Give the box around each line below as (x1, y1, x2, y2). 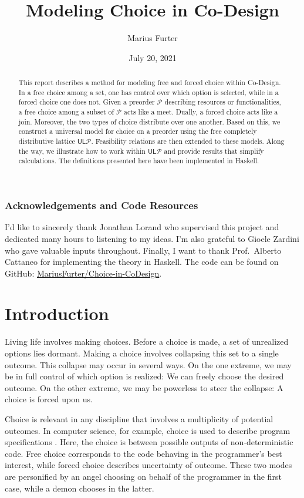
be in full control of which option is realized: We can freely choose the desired (5, 370, 284, 382)
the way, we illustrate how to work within (18, 146, 146, 156)
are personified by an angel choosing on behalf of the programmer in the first (5, 470, 282, 482)
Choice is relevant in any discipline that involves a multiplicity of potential (5, 412, 273, 425)
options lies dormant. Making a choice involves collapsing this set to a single (5, 347, 279, 359)
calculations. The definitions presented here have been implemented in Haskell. (18, 156, 259, 166)
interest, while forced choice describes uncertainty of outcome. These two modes (5, 459, 292, 471)
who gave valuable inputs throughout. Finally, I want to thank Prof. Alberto (5, 244, 282, 256)
